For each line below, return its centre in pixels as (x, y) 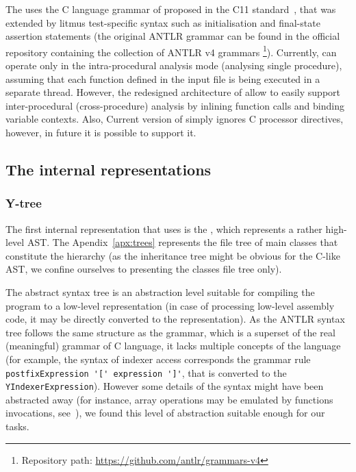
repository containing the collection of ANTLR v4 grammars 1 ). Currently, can (171, 51)
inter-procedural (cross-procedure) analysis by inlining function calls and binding (175, 105)
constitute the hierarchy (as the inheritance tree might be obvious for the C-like (173, 255)
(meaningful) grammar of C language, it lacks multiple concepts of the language (173, 346)
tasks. (17, 426)
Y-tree (24, 203)
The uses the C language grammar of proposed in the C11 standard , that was (171, 9)
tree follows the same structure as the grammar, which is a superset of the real (170, 332)
